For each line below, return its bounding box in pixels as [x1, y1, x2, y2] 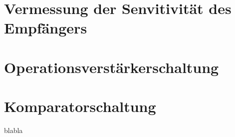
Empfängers [4, 17, 87, 38]
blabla [4, 125, 23, 135]
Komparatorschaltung [4, 96, 156, 116]
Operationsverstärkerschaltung [4, 56, 219, 77]
